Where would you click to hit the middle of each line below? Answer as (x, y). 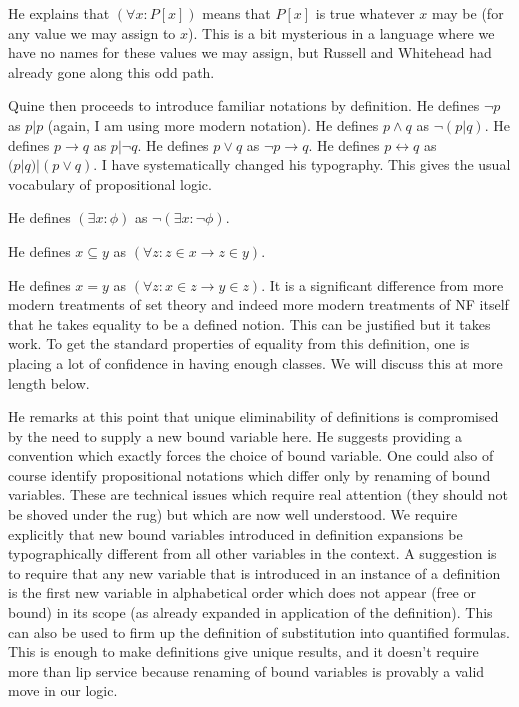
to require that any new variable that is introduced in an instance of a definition (254, 572)
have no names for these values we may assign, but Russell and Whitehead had (250, 52)
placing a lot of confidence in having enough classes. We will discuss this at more (255, 362)
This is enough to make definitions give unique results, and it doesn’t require (243, 651)
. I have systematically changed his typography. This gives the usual (302, 164)
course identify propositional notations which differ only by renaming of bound (249, 474)
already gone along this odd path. (111, 71)
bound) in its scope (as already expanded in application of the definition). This (250, 612)
